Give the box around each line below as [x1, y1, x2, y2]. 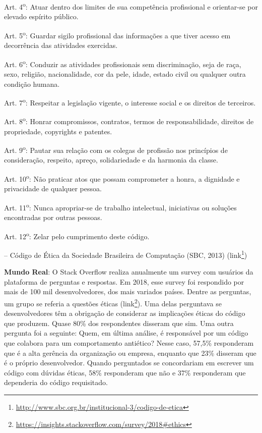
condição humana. [4, 78, 60, 89]
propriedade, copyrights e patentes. [4, 126, 112, 136]
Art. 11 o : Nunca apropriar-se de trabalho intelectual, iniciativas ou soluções [4, 200, 237, 212]
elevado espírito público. [4, 11, 79, 22]
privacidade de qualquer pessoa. [4, 183, 102, 194]
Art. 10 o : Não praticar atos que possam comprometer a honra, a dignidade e [4, 172, 240, 184]
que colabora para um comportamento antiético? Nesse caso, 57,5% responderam [4, 338, 254, 348]
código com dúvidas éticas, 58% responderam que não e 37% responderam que [4, 367, 246, 377]
